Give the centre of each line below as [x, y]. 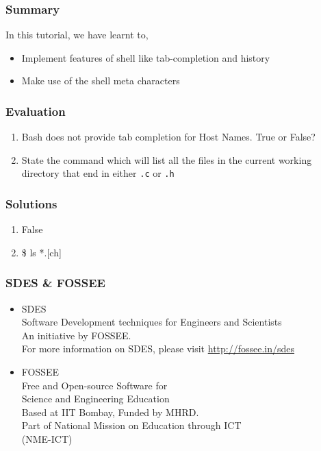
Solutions [31, 203]
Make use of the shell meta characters [101, 81]
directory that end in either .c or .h [98, 173]
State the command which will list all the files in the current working [167, 159]
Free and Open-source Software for [94, 385]
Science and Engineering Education [95, 399]
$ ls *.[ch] [41, 252]
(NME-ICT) [47, 439]
